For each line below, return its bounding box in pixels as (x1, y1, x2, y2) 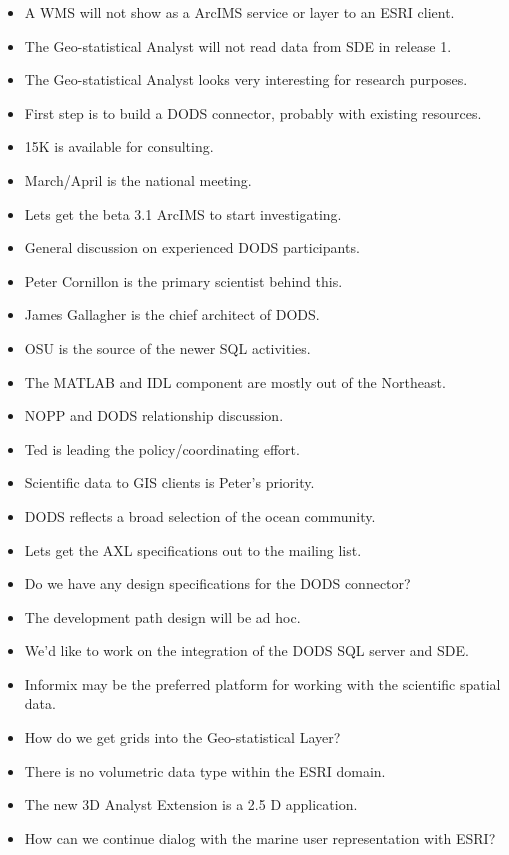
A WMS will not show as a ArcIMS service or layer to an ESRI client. (24, 2, 455, 22)
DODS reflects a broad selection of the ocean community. (24, 505, 376, 526)
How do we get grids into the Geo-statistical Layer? (24, 727, 341, 748)
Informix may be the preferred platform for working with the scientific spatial (24, 673, 501, 694)
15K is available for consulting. (24, 136, 214, 157)
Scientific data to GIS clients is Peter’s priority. (24, 472, 315, 493)
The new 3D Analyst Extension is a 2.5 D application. (24, 794, 358, 815)
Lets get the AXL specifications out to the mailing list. (24, 539, 362, 560)
